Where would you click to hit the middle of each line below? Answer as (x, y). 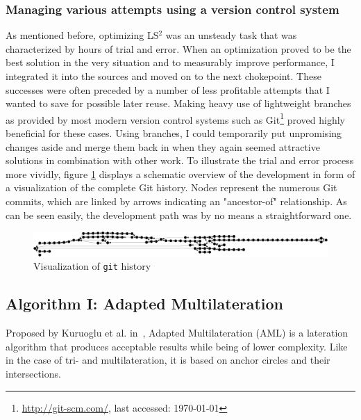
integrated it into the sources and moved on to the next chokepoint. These (163, 76)
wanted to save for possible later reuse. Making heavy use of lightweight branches (178, 103)
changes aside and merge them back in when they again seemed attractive (163, 146)
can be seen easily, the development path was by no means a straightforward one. (179, 215)
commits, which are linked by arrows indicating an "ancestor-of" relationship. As (176, 201)
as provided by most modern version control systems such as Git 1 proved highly (175, 118)
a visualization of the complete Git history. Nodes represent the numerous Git (171, 187)
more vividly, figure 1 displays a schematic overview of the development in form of (180, 173)
